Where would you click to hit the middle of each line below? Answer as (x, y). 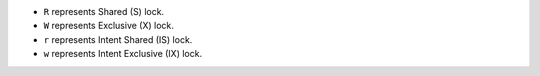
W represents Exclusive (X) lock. (109, 26)
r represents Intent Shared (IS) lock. (118, 39)
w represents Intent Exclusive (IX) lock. (123, 54)
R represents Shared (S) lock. (104, 11)
